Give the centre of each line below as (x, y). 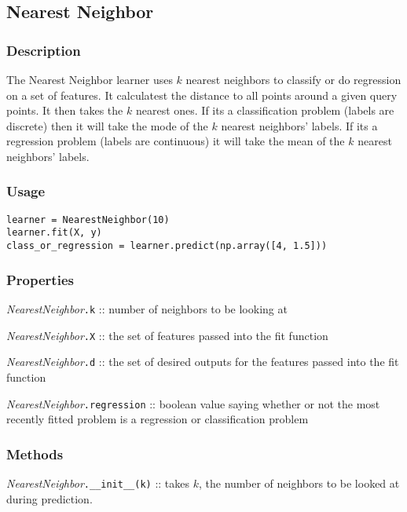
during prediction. (49, 498)
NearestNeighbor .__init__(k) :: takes (98, 483)
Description (44, 50)
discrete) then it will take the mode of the (107, 125)
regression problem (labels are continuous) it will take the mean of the (176, 141)
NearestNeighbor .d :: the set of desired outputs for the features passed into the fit (203, 362)
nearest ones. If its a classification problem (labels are (265, 110)
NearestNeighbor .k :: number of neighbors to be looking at (147, 308)
